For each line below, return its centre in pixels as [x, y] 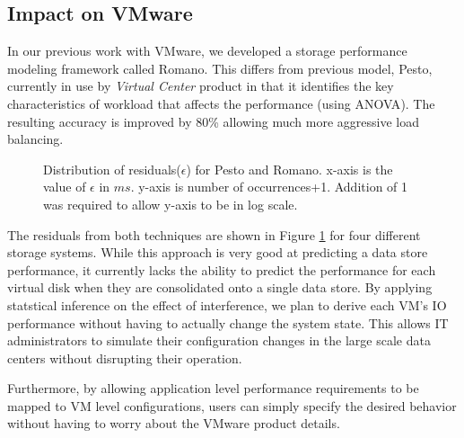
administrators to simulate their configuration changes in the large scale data [219, 340]
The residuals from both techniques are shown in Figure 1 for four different [214, 234]
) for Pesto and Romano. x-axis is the [289, 169]
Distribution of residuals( [112, 169]
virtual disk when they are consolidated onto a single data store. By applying [220, 287]
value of [65, 187]
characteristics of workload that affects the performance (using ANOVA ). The [221, 103]
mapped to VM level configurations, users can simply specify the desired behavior [232, 405]
